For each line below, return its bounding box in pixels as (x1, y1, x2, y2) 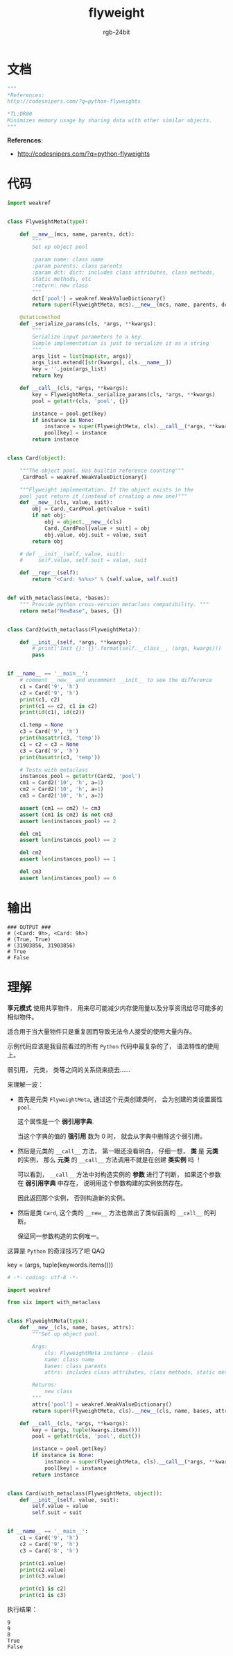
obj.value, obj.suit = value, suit (44, 531, 148, 538)
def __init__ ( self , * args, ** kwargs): (19, 638, 132, 646)
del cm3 (19, 868, 42, 875)
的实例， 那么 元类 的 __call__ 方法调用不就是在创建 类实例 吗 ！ (17, 1155, 202, 1164)
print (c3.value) (19, 1573, 67, 1580)
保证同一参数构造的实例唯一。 (17, 1232, 103, 1240)
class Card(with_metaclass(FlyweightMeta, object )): (7, 1490, 163, 1497)
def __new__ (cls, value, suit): (19, 499, 113, 506)
